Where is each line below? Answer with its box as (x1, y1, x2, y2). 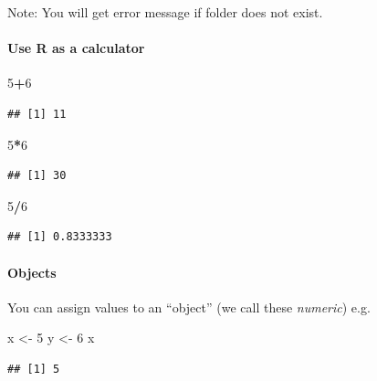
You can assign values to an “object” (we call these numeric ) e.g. (7, 297, 371, 316)
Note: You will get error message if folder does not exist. (7, 3, 323, 21)
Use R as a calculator (7, 38, 145, 58)
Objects (7, 262, 57, 281)
